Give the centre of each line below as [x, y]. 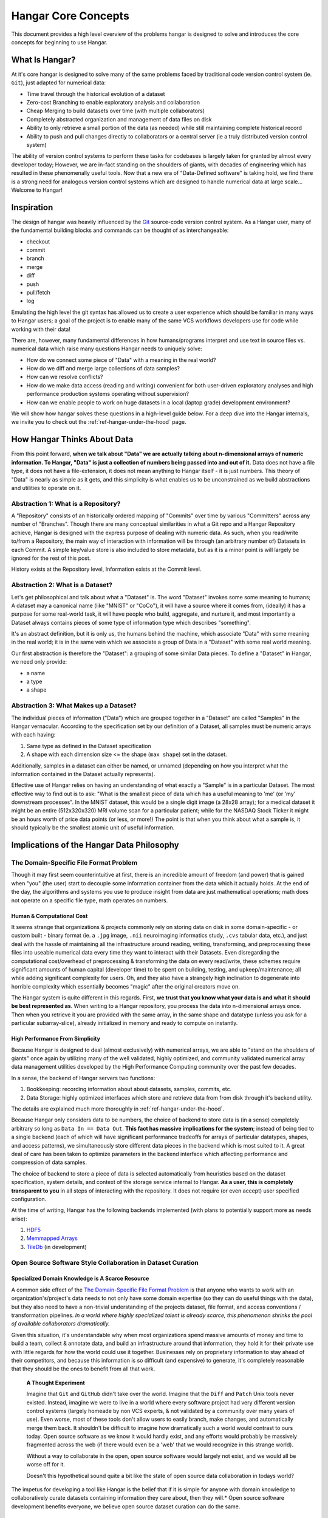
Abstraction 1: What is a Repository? [66, 503]
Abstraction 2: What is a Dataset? [62, 585]
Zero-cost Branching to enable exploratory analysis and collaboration [113, 103]
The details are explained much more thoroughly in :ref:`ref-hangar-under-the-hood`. [118, 1109]
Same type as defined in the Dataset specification [89, 746]
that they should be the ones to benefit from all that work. [83, 1369]
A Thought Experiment [56, 1383]
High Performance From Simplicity [56, 1039]
